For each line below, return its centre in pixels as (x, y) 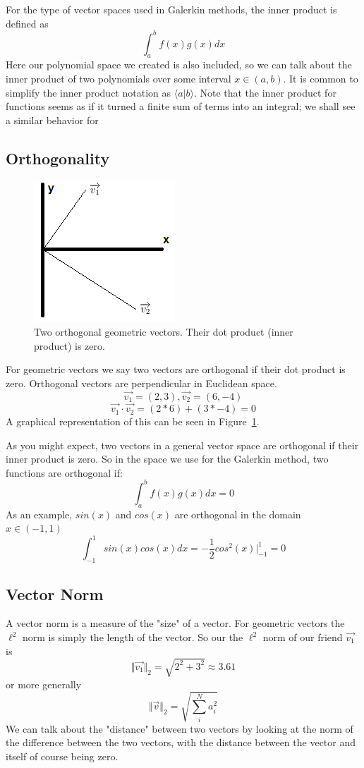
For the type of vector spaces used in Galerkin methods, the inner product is (171, 9)
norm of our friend (303, 637)
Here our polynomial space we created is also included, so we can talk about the (179, 65)
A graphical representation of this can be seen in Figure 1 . (133, 421)
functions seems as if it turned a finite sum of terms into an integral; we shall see (181, 106)
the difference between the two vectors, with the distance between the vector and (181, 742)
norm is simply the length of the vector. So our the (133, 637)
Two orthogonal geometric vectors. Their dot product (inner (164, 332)
